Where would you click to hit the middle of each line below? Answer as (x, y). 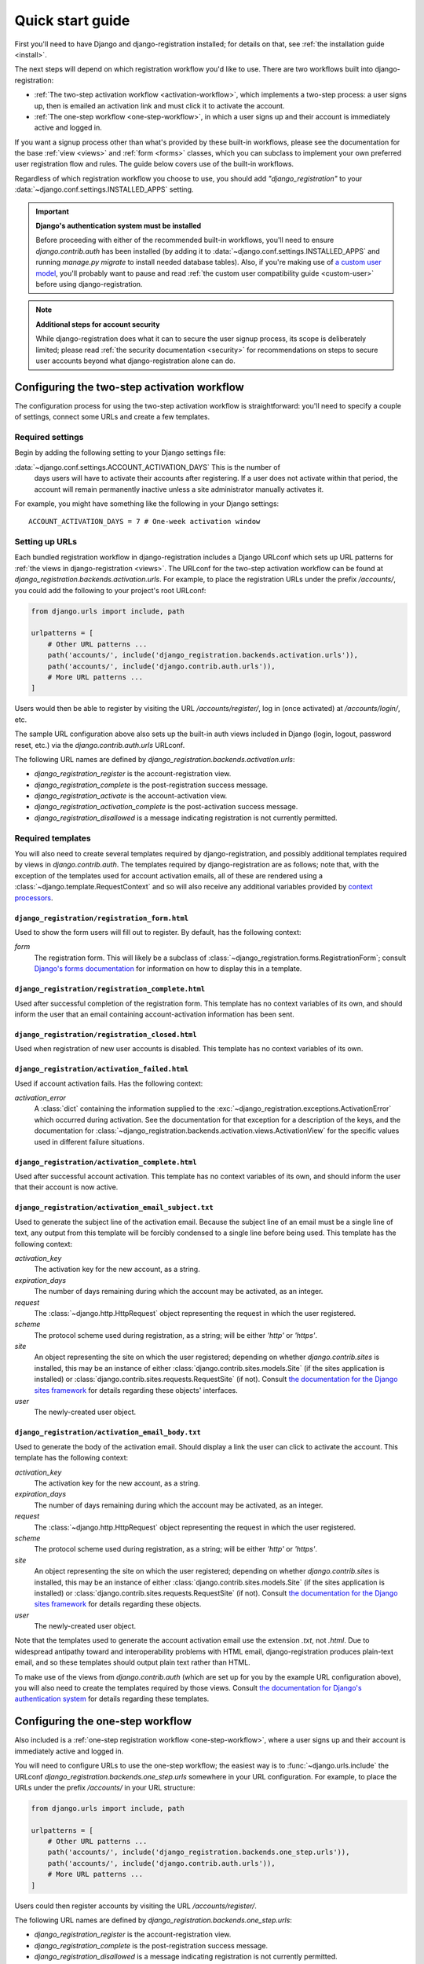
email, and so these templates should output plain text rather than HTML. (132, 1662)
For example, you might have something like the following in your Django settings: (147, 504)
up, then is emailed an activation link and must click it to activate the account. (159, 105)
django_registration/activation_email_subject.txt (114, 1207)
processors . (34, 898)
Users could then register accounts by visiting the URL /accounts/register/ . (135, 1906)
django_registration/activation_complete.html (106, 1162)
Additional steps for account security (98, 324)
